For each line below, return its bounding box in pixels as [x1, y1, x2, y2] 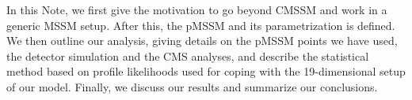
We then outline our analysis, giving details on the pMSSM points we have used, [6, 32, 398, 49]
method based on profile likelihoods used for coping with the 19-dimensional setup [6, 63, 406, 80]
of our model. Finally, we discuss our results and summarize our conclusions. [6, 78, 378, 94]
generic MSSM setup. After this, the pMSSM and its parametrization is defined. [6, 17, 395, 33]
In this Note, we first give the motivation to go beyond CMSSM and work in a [6, 2, 387, 17]
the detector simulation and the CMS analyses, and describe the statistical [6, 47, 369, 64]
